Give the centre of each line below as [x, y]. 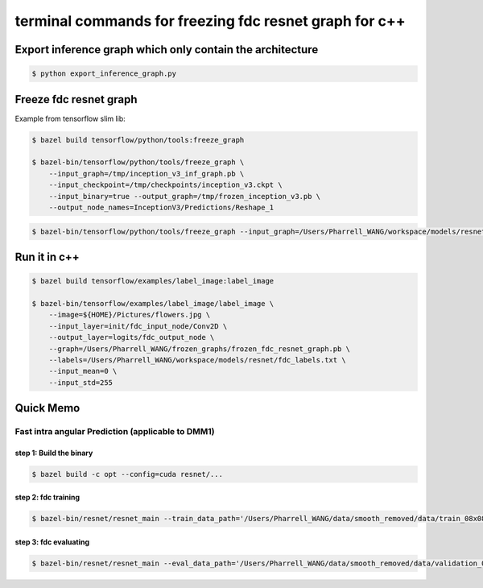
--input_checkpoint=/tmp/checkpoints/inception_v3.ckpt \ [165, 185]
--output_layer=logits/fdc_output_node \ [132, 337]
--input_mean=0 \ [83, 371]
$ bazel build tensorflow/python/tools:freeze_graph [138, 140]
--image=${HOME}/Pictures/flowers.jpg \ [130, 315]
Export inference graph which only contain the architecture [167, 50]
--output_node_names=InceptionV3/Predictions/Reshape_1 [161, 207]
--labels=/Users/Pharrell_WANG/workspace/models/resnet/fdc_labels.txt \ [197, 360]
